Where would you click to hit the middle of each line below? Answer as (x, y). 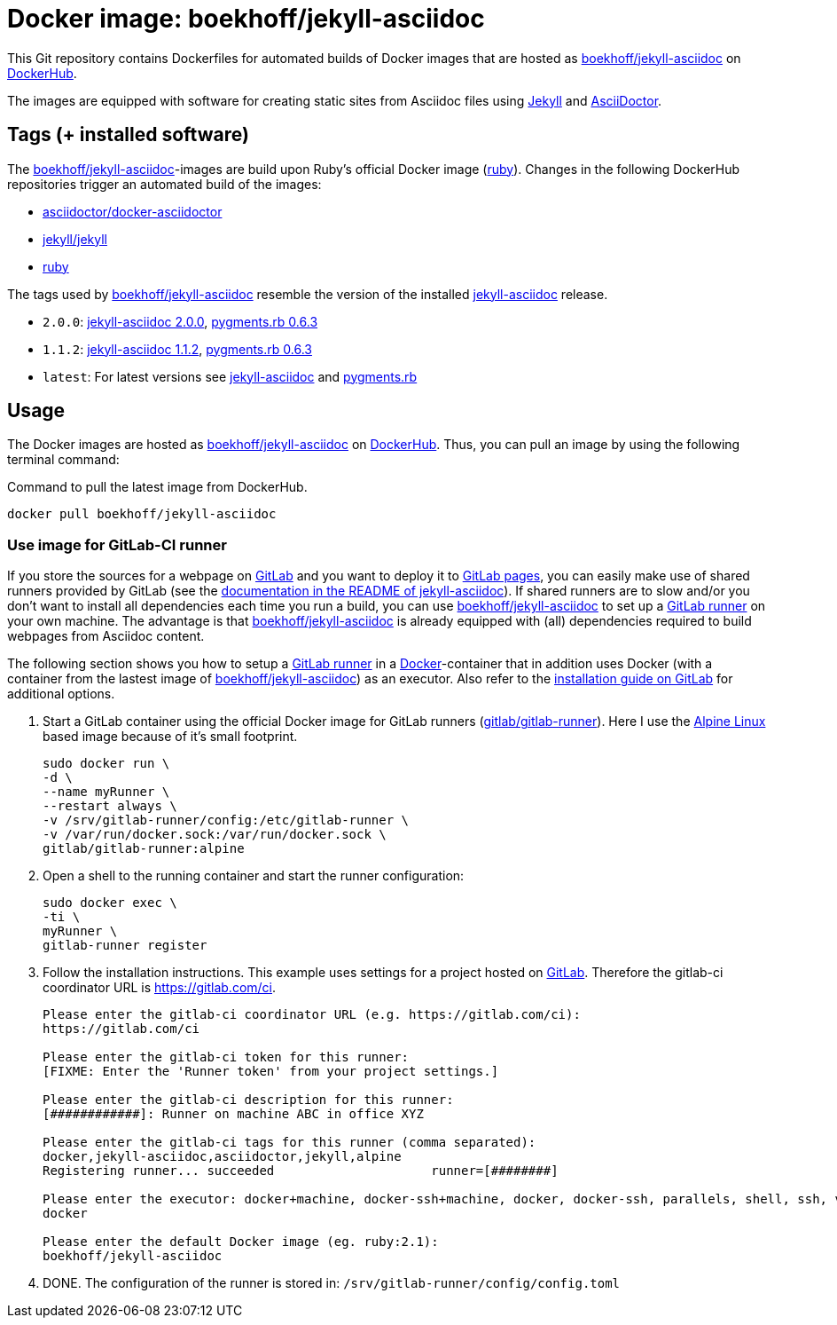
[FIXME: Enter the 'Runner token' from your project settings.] (271, 1072)
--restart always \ (110, 806)
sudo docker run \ (106, 764)
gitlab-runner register (125, 946)
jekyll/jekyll (75, 239)
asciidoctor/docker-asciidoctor (133, 211)
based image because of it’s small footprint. (170, 737)
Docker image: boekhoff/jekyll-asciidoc (246, 19)
